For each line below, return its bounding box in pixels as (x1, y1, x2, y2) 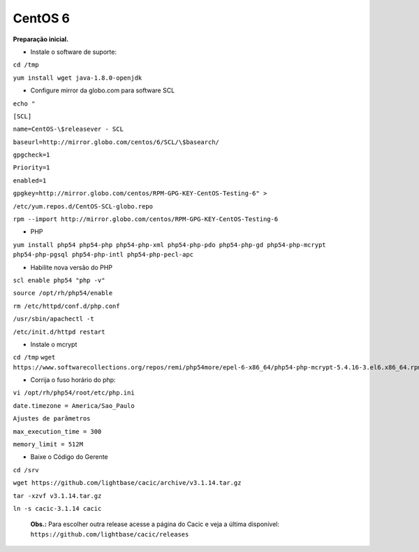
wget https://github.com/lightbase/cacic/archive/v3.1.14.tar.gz (13, 479, 242, 487)
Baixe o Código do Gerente (30, 453, 108, 461)
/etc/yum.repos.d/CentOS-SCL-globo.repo (13, 202, 154, 210)
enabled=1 (13, 176, 47, 185)
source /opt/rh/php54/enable (13, 289, 113, 297)
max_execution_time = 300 (13, 427, 102, 435)
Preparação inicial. (13, 35, 69, 43)
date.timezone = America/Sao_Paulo (13, 402, 135, 409)
